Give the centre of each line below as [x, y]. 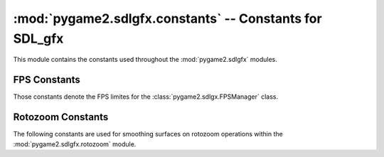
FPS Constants [47, 80]
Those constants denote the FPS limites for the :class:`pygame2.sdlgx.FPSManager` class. [146, 97]
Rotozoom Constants [61, 117]
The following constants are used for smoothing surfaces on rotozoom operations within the [148, 134]
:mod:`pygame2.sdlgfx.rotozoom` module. [75, 144]
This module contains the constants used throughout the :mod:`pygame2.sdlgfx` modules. [145, 60]
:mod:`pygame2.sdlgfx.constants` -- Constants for [168, 18]
